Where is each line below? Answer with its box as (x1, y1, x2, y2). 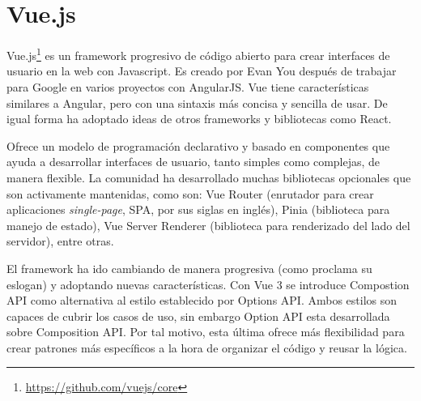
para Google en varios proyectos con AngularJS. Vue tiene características (6, 78, 369, 95)
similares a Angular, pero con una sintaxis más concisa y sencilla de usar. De (6, 94, 388, 111)
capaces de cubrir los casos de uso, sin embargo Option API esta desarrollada (6, 307, 390, 324)
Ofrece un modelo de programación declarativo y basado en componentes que (6, 137, 390, 154)
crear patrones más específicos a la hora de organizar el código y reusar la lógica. (6, 339, 407, 356)
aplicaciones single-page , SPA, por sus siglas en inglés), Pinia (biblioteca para (6, 201, 390, 218)
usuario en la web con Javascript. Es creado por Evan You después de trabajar (6, 62, 397, 79)
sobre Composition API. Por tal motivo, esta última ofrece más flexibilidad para (6, 323, 405, 340)
